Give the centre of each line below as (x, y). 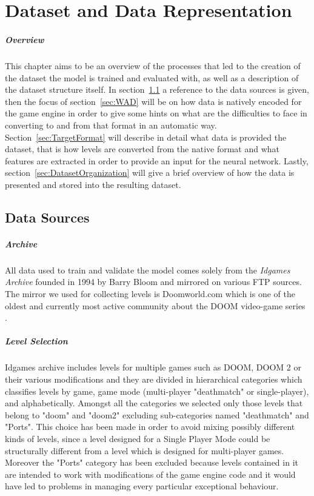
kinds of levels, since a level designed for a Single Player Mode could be (138, 438)
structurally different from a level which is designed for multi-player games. (145, 450)
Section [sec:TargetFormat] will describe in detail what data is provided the (146, 137)
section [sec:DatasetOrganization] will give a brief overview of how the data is (150, 173)
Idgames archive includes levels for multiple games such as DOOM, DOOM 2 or (153, 367)
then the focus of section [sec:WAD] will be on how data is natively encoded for (153, 101)
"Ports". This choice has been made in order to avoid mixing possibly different (150, 427)
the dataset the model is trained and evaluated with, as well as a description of (152, 77)
